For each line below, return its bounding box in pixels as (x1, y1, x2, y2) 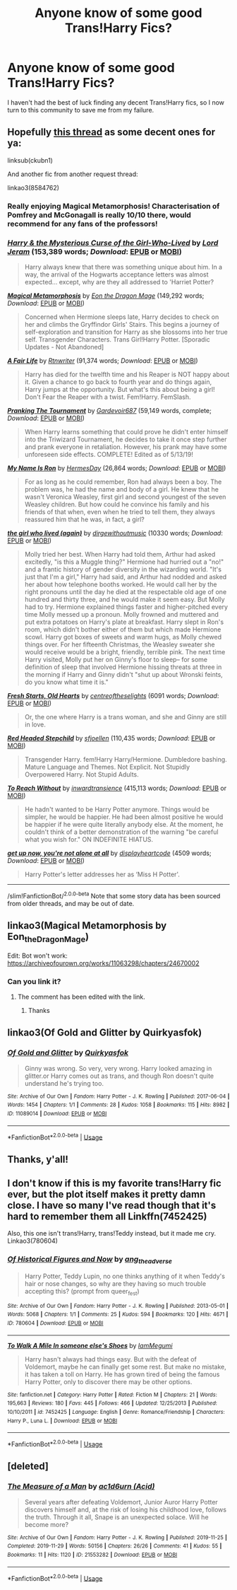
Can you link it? (7, 976, 61, 986)
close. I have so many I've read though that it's (7, 1200, 217, 1212)
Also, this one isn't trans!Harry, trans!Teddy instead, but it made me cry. (7, 1229, 217, 1238)
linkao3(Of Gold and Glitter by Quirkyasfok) (7, 1027, 202, 1039)
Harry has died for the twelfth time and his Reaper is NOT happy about (24, 370, 230, 378)
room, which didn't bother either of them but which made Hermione (24, 625, 221, 634)
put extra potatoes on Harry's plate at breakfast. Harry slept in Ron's (24, 617, 224, 626)
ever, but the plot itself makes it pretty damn (7, 1188, 206, 1200)
